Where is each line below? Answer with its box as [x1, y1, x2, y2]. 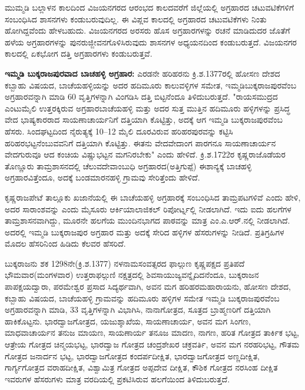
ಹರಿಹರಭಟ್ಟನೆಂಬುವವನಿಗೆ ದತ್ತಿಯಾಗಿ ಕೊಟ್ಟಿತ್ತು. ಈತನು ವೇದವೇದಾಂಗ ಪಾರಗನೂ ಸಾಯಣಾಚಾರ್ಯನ [5, 136, 276, 149]
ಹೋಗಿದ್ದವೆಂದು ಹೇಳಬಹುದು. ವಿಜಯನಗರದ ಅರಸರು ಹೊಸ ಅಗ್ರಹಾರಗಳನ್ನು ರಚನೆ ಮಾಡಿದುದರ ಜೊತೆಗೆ [5, 24, 290, 37]
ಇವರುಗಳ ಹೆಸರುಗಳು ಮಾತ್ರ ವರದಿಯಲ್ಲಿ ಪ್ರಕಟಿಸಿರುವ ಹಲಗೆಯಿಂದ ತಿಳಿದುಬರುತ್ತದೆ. [5, 372, 230, 385]
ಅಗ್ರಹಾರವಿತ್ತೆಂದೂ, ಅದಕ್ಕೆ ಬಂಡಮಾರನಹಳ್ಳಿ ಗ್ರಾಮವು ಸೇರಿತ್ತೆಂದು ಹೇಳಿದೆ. [5, 171, 200, 183]
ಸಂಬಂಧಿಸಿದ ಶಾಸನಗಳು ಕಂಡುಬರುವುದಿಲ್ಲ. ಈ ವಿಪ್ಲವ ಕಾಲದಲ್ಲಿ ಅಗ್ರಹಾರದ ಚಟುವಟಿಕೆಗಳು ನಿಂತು [5, 12, 267, 25]
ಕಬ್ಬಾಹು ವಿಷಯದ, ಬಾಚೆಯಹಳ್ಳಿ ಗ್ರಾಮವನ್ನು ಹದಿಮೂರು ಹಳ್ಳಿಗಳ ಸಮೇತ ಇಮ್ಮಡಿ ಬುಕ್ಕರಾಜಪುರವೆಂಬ [5, 291, 280, 304]
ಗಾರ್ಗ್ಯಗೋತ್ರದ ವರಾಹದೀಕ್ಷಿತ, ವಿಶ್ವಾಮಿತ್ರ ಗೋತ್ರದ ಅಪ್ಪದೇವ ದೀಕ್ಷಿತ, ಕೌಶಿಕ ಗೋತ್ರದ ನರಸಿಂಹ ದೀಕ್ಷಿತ [5, 361, 278, 373]
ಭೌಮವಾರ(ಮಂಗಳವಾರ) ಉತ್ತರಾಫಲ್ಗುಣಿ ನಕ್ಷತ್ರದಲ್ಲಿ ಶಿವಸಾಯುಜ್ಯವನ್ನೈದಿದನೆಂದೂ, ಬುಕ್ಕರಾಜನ [5, 268, 259, 281]
